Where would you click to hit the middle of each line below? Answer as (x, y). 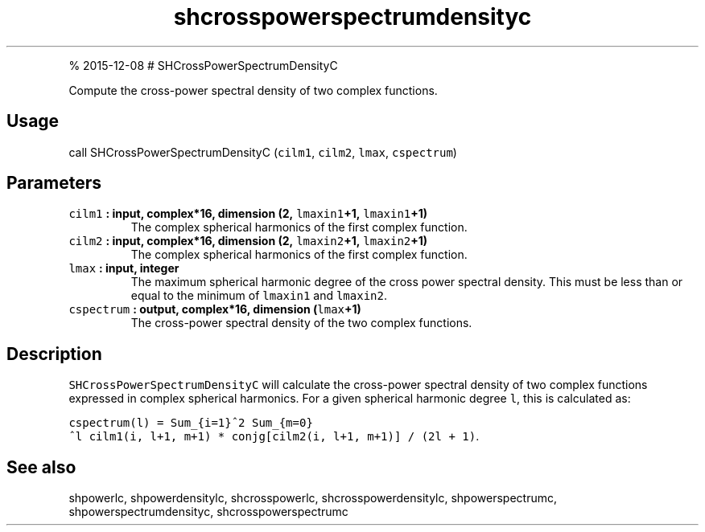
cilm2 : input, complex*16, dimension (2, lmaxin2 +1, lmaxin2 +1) (248, 241)
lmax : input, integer (124, 268)
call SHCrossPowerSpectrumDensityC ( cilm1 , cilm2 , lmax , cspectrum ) (263, 152)
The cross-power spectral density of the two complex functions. (301, 323)
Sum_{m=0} (282, 423)
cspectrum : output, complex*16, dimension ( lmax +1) (215, 309)
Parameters (54, 183)
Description (54, 354)
